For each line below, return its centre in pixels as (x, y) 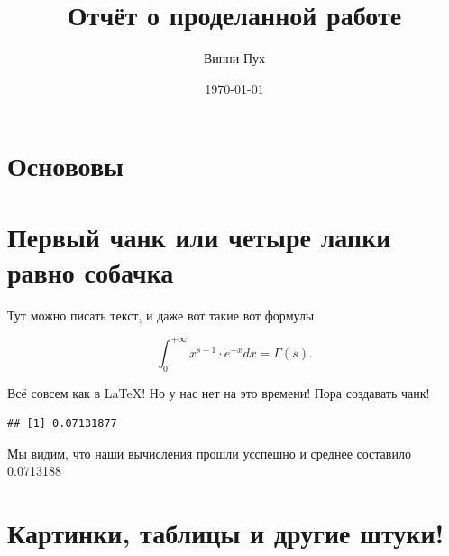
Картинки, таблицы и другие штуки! (226, 533)
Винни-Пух (234, 58)
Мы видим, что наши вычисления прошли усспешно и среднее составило (209, 453)
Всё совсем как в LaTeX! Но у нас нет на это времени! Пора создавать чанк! (219, 392)
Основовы (65, 166)
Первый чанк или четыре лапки (199, 236)
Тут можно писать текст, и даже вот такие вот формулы (161, 315)
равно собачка (91, 271)
